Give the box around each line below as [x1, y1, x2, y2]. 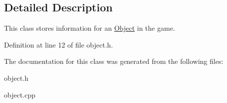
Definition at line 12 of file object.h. [4, 39, 113, 50]
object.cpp [4, 89, 36, 100]
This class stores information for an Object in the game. [4, 23, 175, 33]
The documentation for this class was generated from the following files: [4, 56, 224, 66]
